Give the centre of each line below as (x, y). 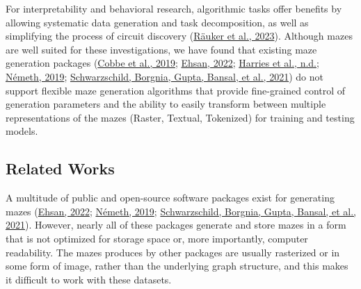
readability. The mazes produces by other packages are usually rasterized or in (173, 252)
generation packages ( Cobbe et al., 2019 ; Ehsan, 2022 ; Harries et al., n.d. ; (162, 63)
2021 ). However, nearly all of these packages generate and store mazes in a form (176, 225)
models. (22, 131)
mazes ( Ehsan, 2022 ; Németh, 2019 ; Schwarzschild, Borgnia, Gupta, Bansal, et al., (181, 211)
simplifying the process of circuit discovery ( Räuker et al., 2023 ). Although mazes (179, 36)
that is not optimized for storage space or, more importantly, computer (157, 238)
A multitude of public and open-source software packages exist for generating (170, 198)
